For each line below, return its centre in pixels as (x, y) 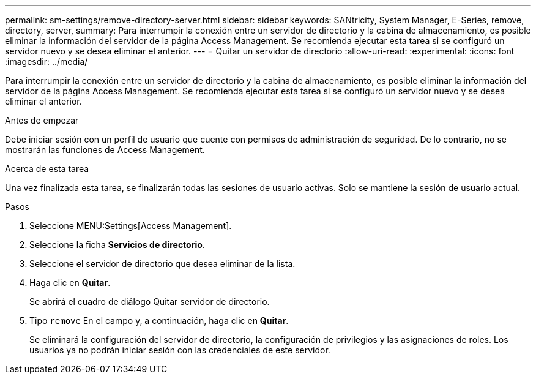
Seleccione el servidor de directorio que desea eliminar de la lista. (162, 264)
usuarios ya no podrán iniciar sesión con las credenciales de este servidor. (180, 350)
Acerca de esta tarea (47, 169)
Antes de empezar (42, 120)
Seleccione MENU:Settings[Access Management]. (131, 226)
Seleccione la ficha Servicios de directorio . (117, 245)
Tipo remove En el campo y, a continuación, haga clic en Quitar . (159, 321)
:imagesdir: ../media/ (47, 62)
